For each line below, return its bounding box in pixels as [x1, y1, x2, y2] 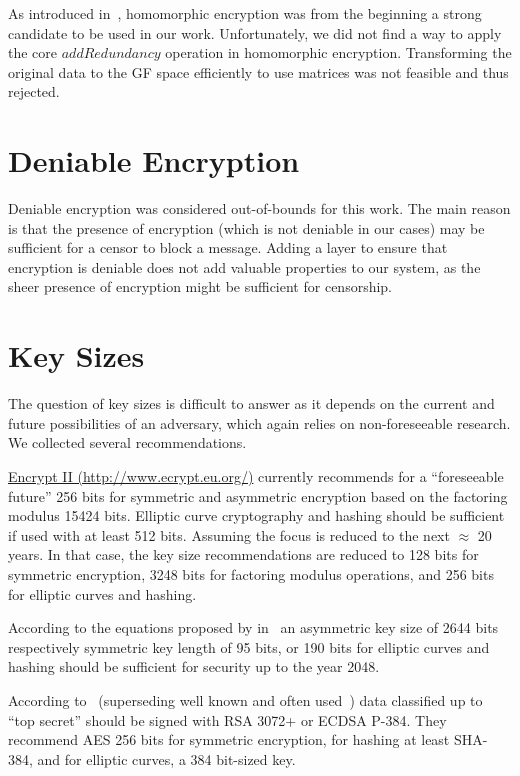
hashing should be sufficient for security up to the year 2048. [8, 656, 380, 677]
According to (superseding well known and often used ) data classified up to [8, 689, 483, 710]
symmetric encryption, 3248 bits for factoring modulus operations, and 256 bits [8, 563, 494, 584]
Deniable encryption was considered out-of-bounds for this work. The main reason [8, 198, 511, 219]
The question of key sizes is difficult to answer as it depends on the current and [8, 393, 495, 414]
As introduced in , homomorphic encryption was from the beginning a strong [8, 3, 482, 23]
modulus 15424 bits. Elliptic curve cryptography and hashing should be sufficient [8, 505, 505, 526]
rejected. [8, 81, 60, 102]
